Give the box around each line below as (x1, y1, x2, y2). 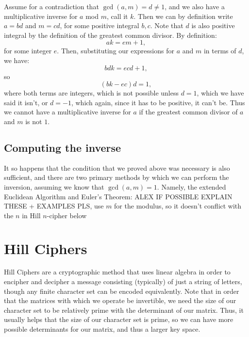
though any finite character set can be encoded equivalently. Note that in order (4, 286, 239, 296)
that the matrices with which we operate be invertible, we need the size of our (4, 295, 236, 305)
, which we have (197, 88, 244, 98)
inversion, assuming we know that (4, 181, 104, 192)
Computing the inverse (4, 140, 121, 155)
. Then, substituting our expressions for (57, 46, 174, 56)
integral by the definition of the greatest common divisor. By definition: (4, 30, 217, 40)
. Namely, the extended (157, 181, 226, 192)
